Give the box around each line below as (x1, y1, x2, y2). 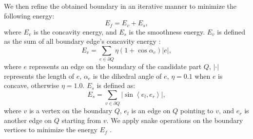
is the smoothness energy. (129, 26, 205, 36)
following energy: (4, 10, 55, 20)
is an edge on (131, 105, 171, 116)
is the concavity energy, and (34, 26, 117, 36)
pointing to (180, 105, 214, 116)
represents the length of (4, 70, 75, 81)
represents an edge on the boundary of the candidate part (29, 61, 202, 71)
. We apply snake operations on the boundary (106, 115, 243, 125)
